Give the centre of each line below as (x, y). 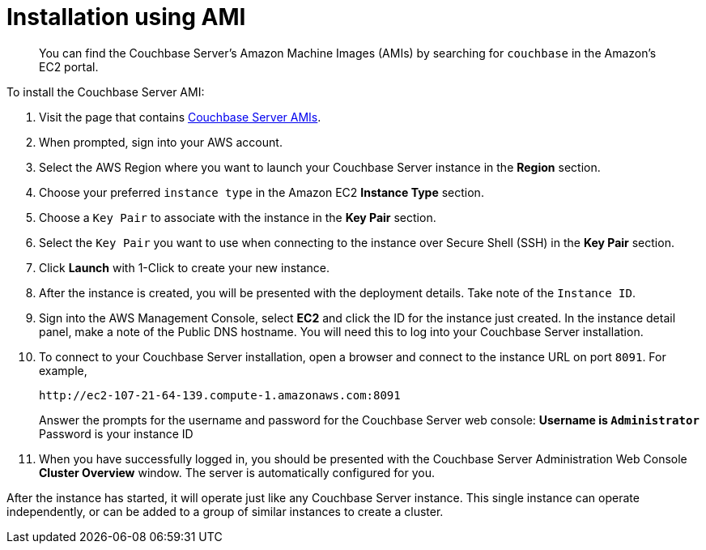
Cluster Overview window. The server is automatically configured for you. (237, 472)
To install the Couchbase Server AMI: (106, 92)
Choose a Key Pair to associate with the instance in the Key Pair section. (238, 217)
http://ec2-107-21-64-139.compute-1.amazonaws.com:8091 (220, 395)
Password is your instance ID (116, 433)
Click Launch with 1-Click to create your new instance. (185, 267)
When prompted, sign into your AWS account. (161, 142)
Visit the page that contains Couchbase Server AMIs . (180, 117)
